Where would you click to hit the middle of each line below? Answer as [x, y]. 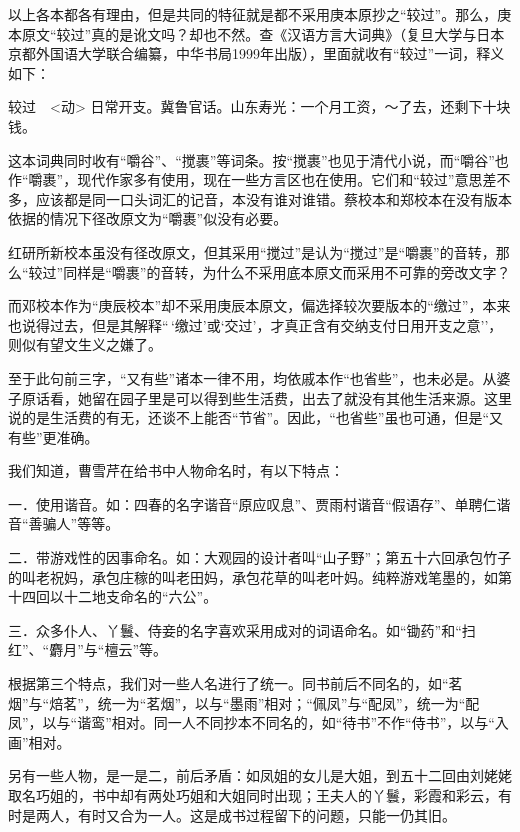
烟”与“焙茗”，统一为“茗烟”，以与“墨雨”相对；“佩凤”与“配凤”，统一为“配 [244, 702]
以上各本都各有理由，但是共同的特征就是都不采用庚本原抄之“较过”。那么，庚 [260, 14]
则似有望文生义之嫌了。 [85, 344]
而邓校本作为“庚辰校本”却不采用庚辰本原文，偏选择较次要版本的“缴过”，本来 [259, 305]
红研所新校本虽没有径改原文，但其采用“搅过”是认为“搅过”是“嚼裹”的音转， [252, 251]
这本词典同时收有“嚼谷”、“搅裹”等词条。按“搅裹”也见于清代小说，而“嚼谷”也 [258, 159]
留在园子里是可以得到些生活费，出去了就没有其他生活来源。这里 [301, 397]
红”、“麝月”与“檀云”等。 [88, 649]
